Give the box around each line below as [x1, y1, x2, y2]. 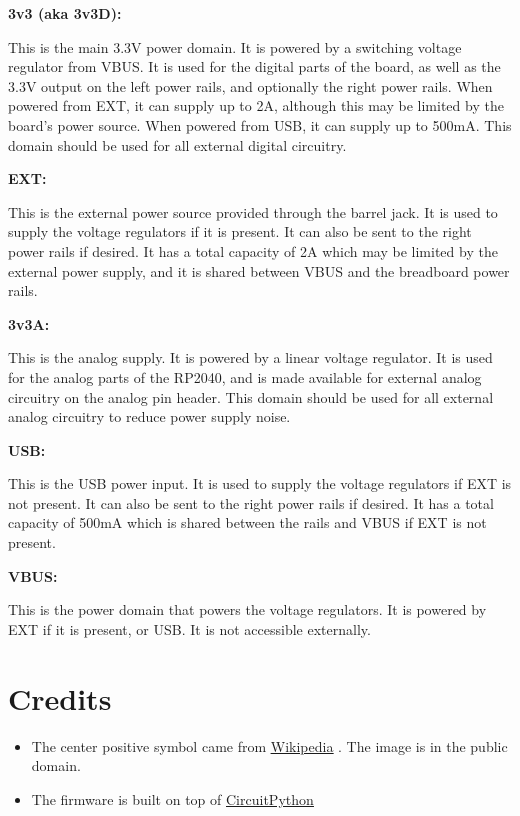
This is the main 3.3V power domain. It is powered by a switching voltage [8, 36, 462, 57]
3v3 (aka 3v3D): [8, 3, 122, 23]
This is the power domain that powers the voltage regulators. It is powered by [8, 599, 487, 620]
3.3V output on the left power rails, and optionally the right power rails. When [8, 75, 493, 96]
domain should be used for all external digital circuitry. [8, 134, 347, 155]
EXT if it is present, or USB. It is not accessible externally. [8, 618, 371, 639]
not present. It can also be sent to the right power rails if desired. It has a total [8, 492, 494, 513]
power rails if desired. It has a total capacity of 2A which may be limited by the [8, 240, 498, 261]
